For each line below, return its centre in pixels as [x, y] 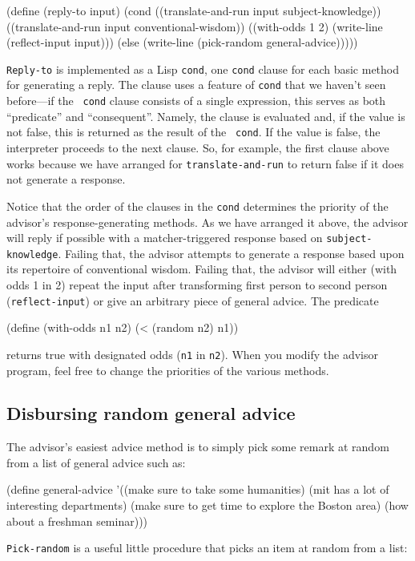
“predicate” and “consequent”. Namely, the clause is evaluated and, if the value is [206, 116]
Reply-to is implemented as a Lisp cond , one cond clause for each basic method [203, 69]
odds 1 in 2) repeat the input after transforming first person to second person [197, 285]
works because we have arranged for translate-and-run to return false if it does [205, 163]
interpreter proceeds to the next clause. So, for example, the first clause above [198, 147]
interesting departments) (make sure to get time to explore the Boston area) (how [207, 505]
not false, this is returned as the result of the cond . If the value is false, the [193, 132]
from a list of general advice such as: [96, 462]
